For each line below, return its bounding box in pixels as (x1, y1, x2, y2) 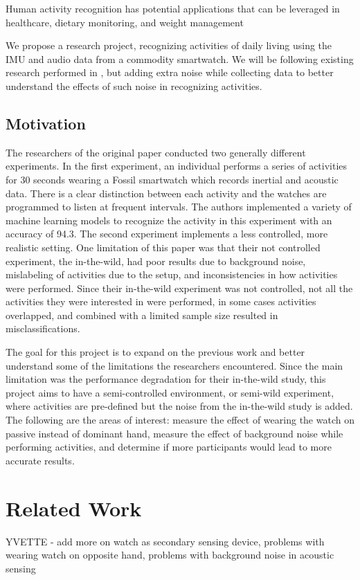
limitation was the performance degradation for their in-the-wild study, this (6, 372, 326, 386)
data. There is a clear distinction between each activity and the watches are (6, 185, 327, 200)
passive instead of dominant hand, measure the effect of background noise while (6, 426, 343, 440)
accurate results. (6, 453, 75, 467)
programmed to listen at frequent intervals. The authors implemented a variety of (6, 199, 352, 214)
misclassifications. (6, 321, 80, 336)
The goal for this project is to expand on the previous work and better (6, 345, 305, 359)
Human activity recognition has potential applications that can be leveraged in (6, 1, 340, 15)
